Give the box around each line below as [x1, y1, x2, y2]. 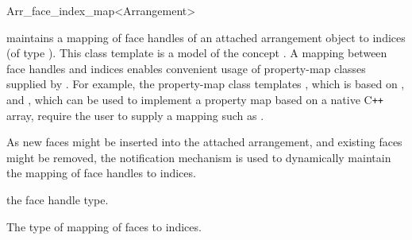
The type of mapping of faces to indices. [6, 218, 202, 234]
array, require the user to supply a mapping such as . [6, 106, 264, 123]
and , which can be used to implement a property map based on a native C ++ [6, 91, 383, 107]
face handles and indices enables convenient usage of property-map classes [6, 60, 366, 76]
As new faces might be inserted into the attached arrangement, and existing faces [6, 134, 402, 150]
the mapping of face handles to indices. [6, 165, 196, 181]
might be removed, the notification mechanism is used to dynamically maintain [6, 149, 391, 165]
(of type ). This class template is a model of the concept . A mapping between [6, 45, 387, 61]
